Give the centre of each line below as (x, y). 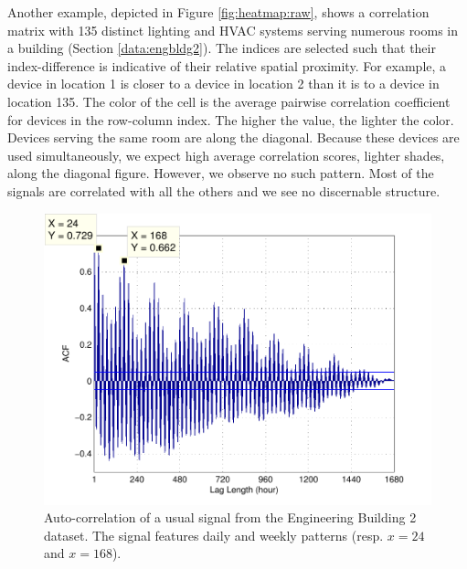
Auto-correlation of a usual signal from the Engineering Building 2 (230, 517)
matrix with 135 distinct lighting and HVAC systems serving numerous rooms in (233, 30)
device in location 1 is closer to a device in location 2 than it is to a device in (223, 84)
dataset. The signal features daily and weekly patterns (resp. (214, 535)
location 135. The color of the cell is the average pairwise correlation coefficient (229, 101)
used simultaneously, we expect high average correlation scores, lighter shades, (226, 155)
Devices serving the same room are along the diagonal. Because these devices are (233, 137)
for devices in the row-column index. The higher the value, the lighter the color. (231, 119)
